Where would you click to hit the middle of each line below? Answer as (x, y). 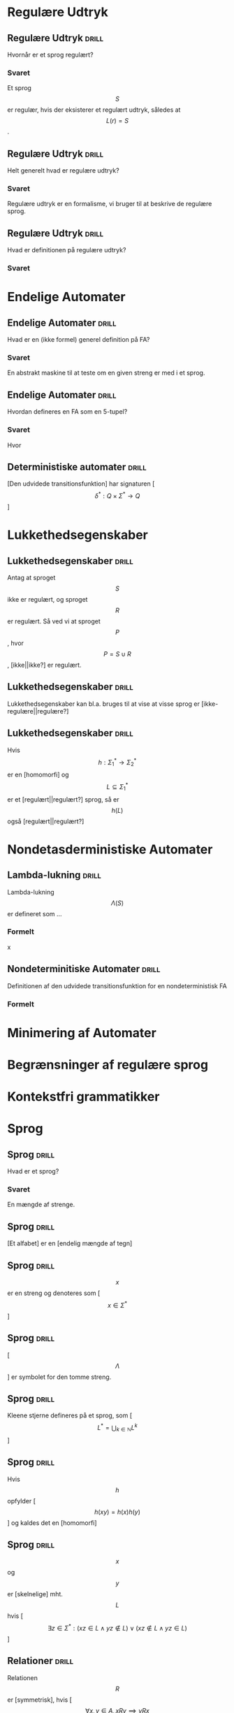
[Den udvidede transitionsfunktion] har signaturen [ (81, 484)
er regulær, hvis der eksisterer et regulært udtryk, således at (94, 110)
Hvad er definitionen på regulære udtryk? (67, 250)
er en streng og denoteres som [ (54, 1293)
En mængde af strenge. (41, 1205)
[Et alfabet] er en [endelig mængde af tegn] (70, 1243)
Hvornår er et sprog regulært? (50, 55)
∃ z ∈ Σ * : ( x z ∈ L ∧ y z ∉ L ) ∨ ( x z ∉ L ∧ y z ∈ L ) (117, 1628)
